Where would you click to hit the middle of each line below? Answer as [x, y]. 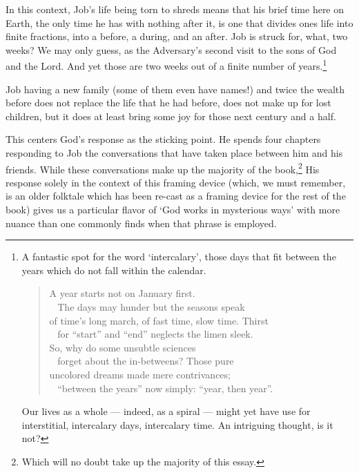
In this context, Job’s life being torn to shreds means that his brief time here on [175, 9]
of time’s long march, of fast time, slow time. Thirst [159, 320]
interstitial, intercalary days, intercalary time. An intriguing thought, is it [177, 424]
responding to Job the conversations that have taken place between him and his [174, 153]
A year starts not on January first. [122, 293]
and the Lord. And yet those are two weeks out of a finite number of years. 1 [166, 65]
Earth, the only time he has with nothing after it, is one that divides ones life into [179, 22]
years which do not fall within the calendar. [114, 270]
